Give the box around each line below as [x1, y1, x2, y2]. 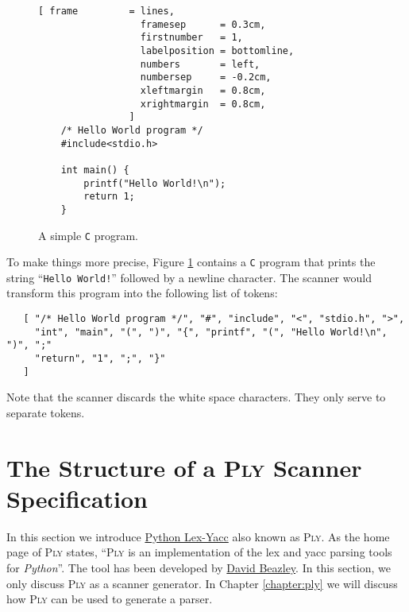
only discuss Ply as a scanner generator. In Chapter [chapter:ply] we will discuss [6, 575, 398, 591]
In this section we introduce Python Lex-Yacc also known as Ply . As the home [6, 528, 390, 544]
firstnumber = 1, [140, 32, 243, 44]
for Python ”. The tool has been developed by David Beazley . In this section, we [6, 560, 391, 576]
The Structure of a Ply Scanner [6, 451, 362, 483]
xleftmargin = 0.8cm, [140, 84, 266, 96]
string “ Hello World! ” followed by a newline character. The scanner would [6, 269, 372, 285]
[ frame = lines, [38, 6, 175, 17]
